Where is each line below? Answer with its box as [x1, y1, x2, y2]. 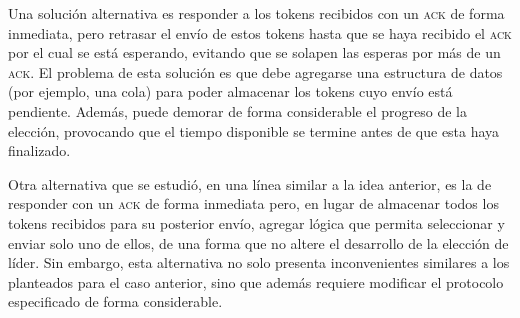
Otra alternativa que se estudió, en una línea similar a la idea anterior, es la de [8, 173, 492, 194]
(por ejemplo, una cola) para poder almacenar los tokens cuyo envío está [8, 81, 453, 102]
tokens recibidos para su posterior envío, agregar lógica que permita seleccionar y [8, 212, 505, 233]
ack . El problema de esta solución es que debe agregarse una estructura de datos [8, 61, 503, 82]
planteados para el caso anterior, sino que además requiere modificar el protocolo [8, 271, 504, 292]
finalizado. [8, 140, 71, 161]
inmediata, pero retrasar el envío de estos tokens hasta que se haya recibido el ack [8, 22, 512, 43]
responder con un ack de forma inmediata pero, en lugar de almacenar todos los [8, 193, 499, 214]
